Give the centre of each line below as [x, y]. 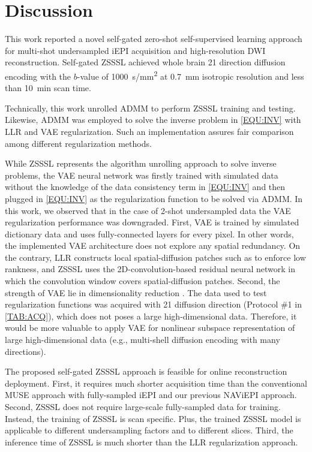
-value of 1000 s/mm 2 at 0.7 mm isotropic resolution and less [190, 75]
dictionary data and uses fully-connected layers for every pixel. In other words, [149, 233]
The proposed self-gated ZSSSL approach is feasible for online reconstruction [146, 371]
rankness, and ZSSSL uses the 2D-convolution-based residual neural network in [150, 269]
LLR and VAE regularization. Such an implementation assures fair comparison [149, 131]
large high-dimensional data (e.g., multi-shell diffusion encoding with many [142, 340]
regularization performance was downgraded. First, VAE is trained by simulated [152, 222]
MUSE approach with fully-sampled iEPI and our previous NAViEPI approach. [151, 395]
